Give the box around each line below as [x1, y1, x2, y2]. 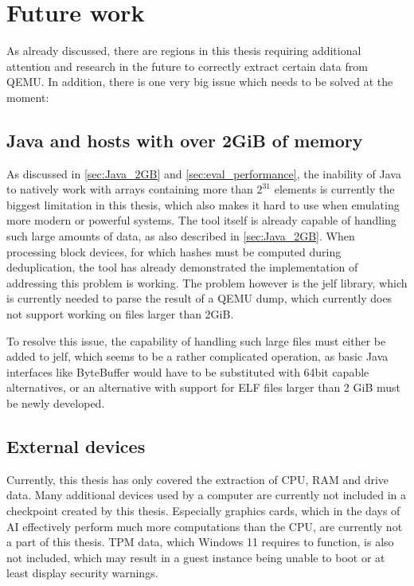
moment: [6, 88, 49, 105]
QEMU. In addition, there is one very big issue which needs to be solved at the [6, 73, 393, 90]
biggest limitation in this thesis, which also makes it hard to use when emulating [6, 196, 400, 213]
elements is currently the [274, 181, 395, 197]
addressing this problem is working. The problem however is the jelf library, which [6, 274, 408, 291]
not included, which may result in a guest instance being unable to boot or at [6, 549, 385, 565]
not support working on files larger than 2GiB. [6, 306, 234, 322]
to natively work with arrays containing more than [6, 181, 253, 197]
